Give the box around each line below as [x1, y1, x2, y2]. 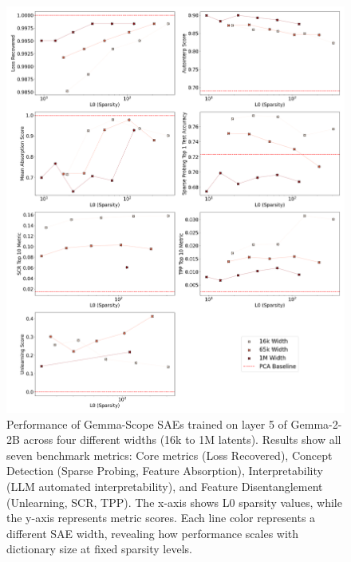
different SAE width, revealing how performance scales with [6, 524, 299, 541]
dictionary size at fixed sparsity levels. [6, 540, 192, 557]
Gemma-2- [290, 415, 342, 432]
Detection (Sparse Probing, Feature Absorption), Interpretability [6, 462, 323, 479]
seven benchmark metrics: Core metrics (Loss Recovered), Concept [6, 446, 333, 463]
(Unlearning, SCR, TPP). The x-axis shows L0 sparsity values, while [6, 493, 342, 510]
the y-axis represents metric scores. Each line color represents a [6, 509, 316, 526]
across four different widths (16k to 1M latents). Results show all [23, 431, 341, 448]
